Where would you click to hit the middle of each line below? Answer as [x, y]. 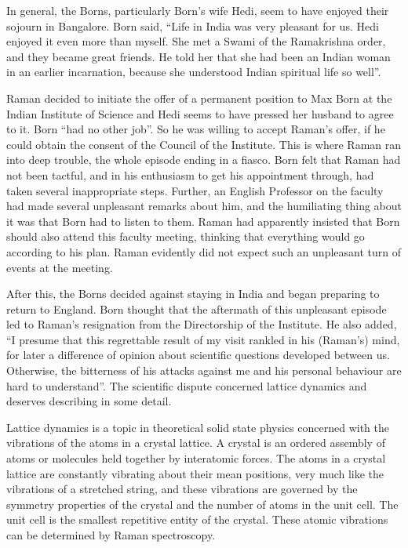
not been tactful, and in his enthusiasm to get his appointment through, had [190, 174]
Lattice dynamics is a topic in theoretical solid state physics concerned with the [198, 427]
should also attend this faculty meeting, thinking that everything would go [186, 236]
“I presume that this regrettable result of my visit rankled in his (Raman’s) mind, [203, 339]
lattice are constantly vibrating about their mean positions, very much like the [195, 473]
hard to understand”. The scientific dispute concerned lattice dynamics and [187, 385]
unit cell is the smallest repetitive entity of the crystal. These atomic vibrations [197, 519]
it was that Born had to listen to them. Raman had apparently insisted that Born [203, 221]
